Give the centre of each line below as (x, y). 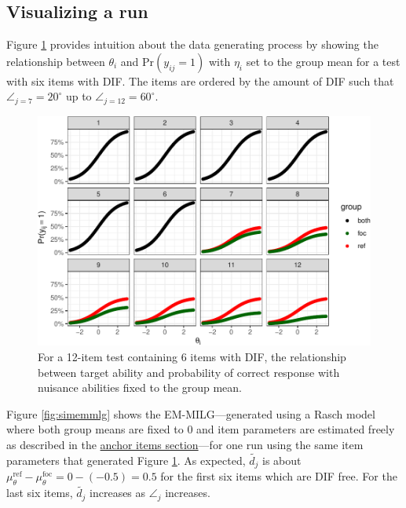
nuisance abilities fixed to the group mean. (140, 387)
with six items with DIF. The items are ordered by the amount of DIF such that (200, 80)
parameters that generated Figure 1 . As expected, (126, 460)
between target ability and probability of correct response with (189, 372)
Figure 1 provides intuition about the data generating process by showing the (192, 44)
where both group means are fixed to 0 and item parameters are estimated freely (201, 429)
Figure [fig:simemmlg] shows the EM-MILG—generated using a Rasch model (191, 413)
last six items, (40, 493)
